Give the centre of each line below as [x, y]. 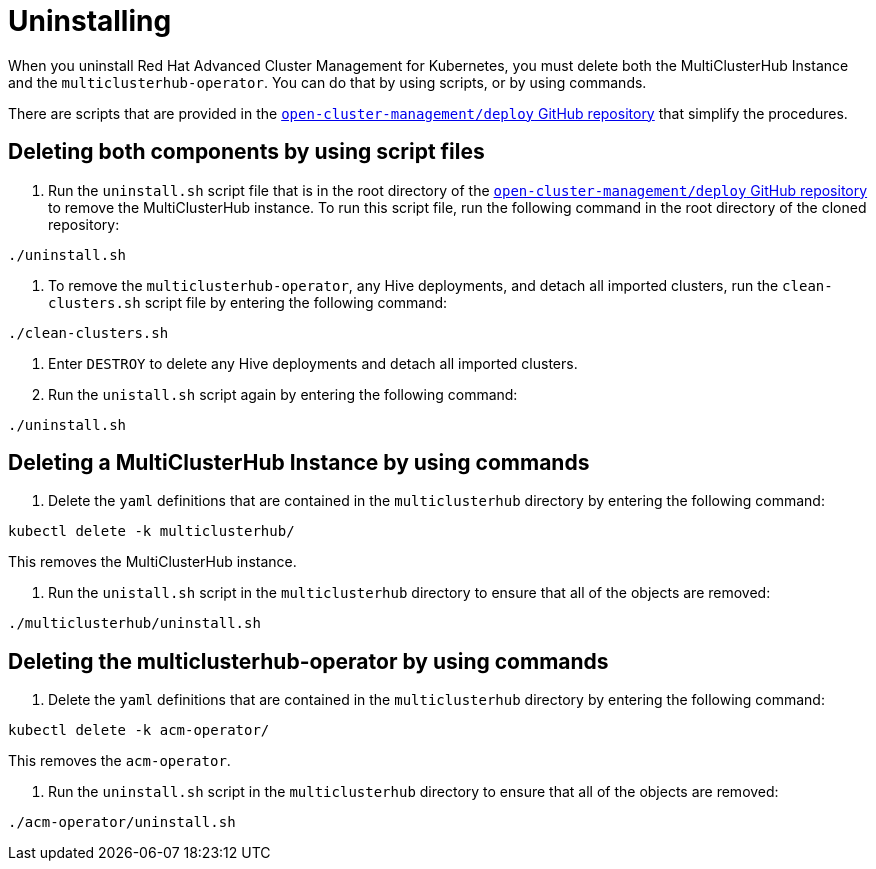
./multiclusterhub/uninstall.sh [134, 623]
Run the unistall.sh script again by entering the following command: [283, 394]
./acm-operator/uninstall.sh [122, 822]
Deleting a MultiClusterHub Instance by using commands [299, 463]
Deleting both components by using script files [246, 152]
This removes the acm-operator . [119, 761]
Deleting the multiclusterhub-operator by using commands [308, 661]
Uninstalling [90, 21]
